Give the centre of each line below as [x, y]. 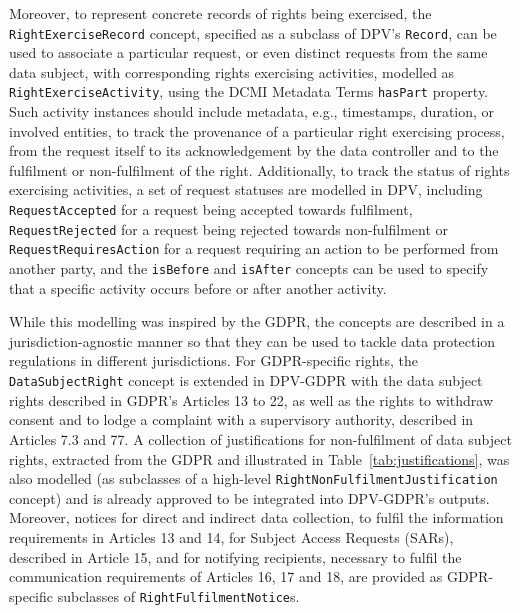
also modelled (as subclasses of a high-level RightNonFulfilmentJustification [253, 478]
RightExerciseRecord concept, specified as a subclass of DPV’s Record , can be [253, 32]
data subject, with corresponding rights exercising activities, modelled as [232, 71]
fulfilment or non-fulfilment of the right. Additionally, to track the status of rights [259, 169]
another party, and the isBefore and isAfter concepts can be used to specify [249, 268]
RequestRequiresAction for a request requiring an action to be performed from [254, 248]
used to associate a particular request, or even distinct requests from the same [248, 52]
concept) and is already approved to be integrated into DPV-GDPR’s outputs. [249, 497]
